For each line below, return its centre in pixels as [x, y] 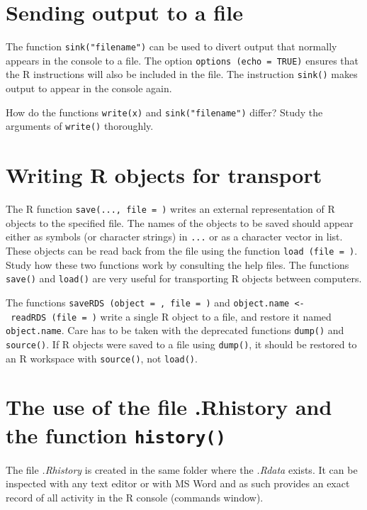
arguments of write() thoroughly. [80, 126]
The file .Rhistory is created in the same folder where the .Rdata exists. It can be [182, 469]
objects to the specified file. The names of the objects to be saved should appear [180, 222]
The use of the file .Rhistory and [169, 407]
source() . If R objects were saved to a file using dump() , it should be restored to [181, 344]
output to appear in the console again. [89, 88]
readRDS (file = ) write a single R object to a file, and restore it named [171, 316]
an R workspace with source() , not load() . [102, 358]
